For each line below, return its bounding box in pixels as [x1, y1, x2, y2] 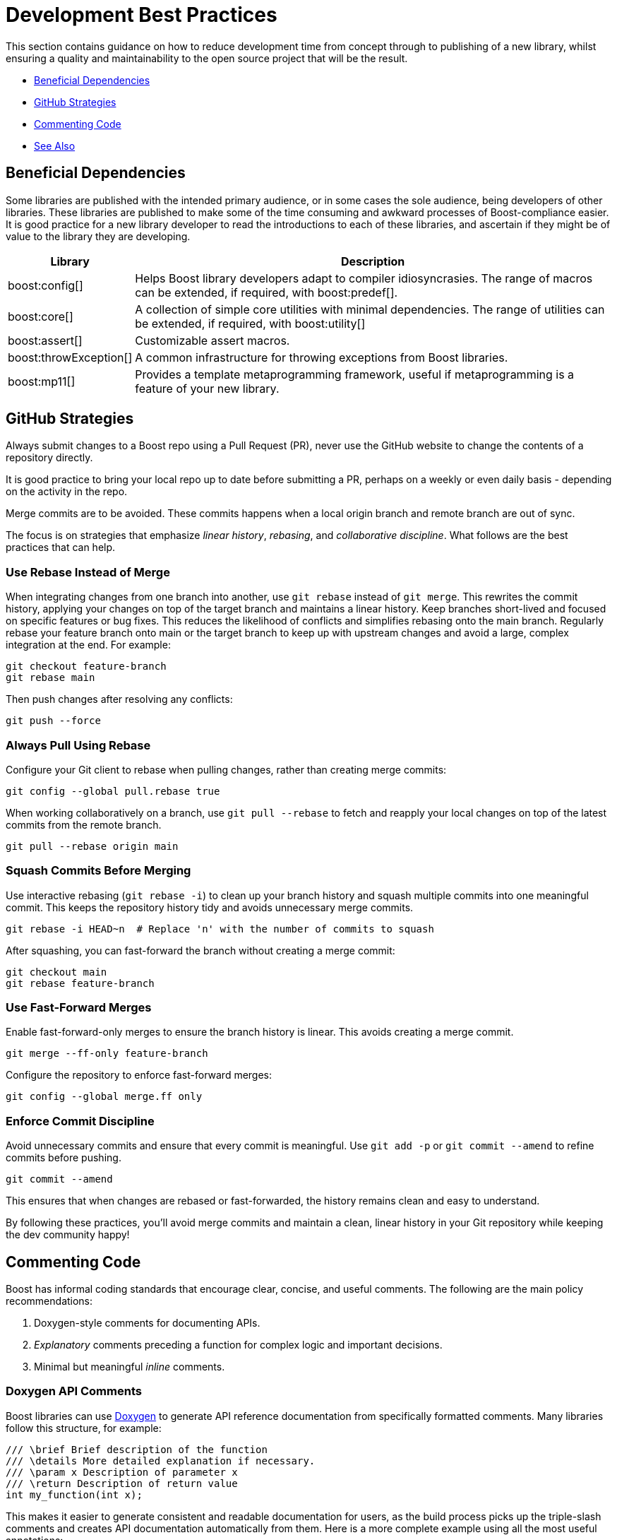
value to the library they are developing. [6, 230, 191, 242]
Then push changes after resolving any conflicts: [6, 693, 233, 706]
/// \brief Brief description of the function [6, 1443, 268, 1455]
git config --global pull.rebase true [6, 785, 220, 797]
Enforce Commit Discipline [6, 1113, 155, 1128]
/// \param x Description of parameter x [6, 1466, 238, 1478]
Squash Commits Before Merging [6, 863, 191, 878]
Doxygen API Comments [6, 1384, 142, 1399]
